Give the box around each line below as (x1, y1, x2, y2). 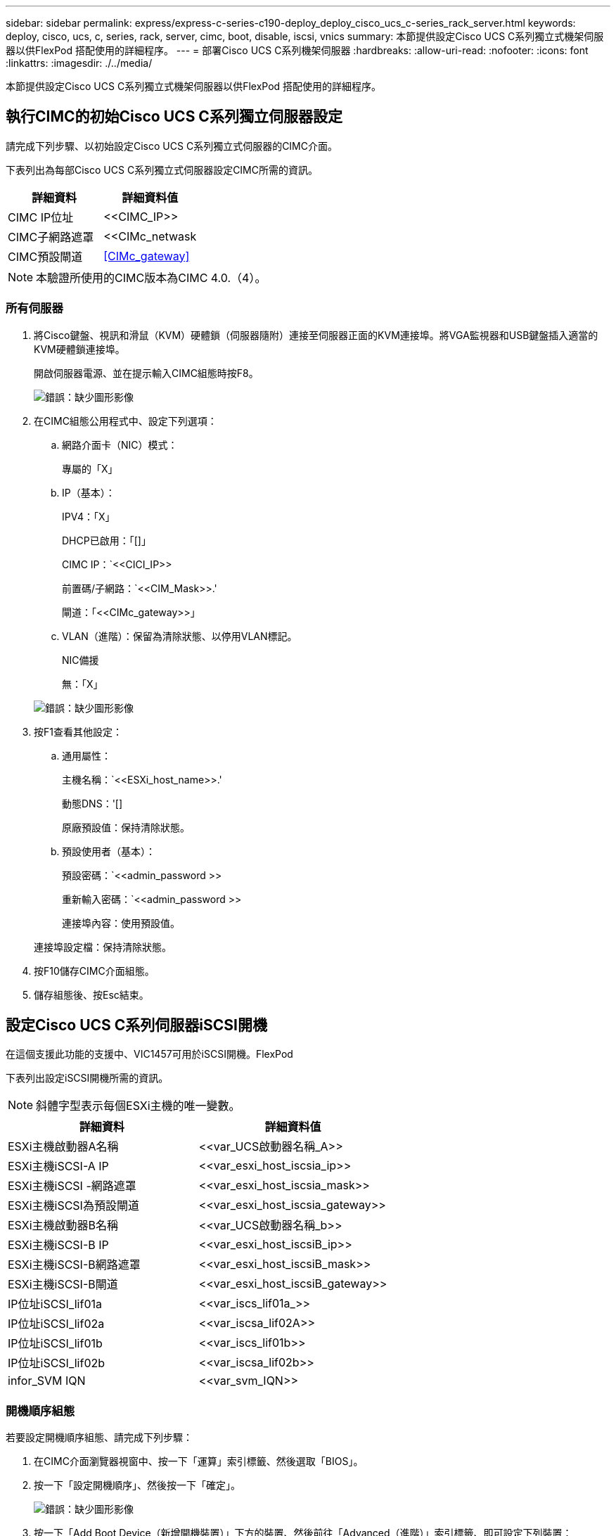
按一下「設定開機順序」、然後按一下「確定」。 (34, 1479, 240, 1492)
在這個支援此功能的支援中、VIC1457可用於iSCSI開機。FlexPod (6, 1048, 293, 1061)
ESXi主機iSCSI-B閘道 (8, 1277, 118, 1292)
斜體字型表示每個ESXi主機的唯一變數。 (36, 1099, 240, 1113)
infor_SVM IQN (8, 1374, 86, 1388)
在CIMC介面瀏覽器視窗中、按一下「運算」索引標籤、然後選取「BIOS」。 (34, 1455, 364, 1468)
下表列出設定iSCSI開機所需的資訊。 (6, 1072, 169, 1084)
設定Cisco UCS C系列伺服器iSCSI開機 (6, 1016, 267, 1035)
